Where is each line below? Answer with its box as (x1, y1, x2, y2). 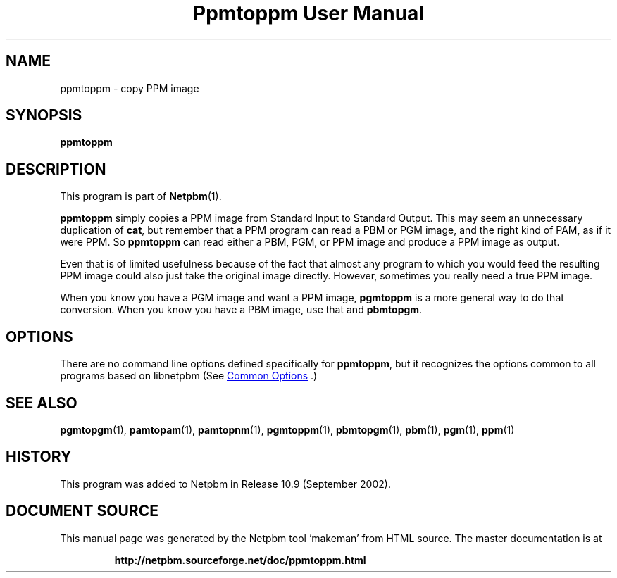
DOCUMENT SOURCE (6, 502, 158, 520)
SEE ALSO (6, 394, 77, 412)
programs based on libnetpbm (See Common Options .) (60, 370, 318, 382)
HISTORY (6, 448, 72, 466)
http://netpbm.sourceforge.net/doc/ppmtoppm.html (114, 553, 366, 566)
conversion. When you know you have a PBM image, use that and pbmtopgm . (60, 303, 423, 316)
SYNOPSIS (6, 106, 82, 125)
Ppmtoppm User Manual (193, 1, 424, 25)
